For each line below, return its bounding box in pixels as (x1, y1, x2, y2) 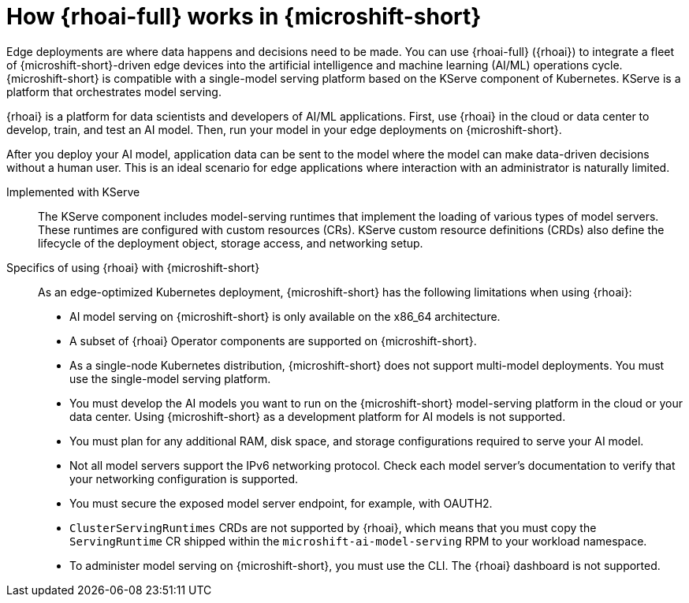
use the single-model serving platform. (69, 371, 271, 385)
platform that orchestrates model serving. (6, 84, 222, 99)
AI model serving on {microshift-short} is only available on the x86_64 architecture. (69, 309, 501, 323)
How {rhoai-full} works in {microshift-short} (6, 3, 482, 30)
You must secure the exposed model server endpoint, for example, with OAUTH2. (69, 496, 493, 510)
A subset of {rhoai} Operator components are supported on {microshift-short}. (69, 333, 477, 348)
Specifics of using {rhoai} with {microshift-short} (6, 260, 260, 274)
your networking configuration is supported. (69, 471, 299, 486)
